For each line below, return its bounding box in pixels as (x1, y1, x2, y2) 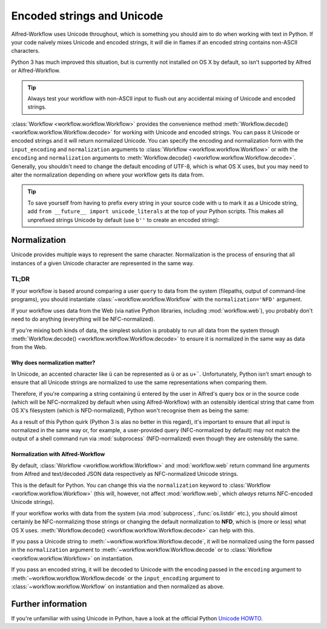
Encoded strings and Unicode (11, 9, 163, 22)
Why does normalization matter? (11, 359, 96, 367)
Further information (11, 599, 87, 609)
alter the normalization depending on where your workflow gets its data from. (11, 171, 205, 178)
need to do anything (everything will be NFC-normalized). (11, 316, 156, 323)
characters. (11, 47, 40, 55)
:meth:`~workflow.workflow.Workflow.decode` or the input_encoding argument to (11, 574, 220, 582)
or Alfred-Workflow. (11, 67, 61, 74)
